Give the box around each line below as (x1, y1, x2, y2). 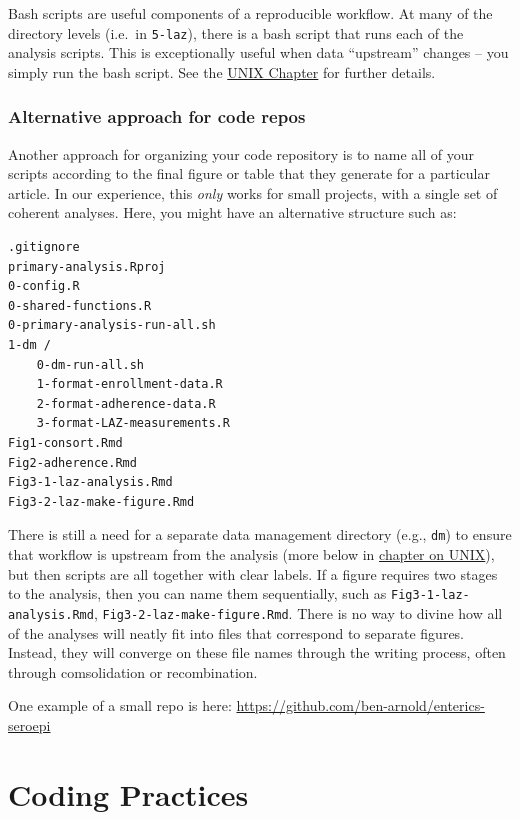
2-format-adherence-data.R (36, 396, 216, 411)
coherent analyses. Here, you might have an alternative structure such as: (8, 202, 457, 223)
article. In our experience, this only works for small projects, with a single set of (8, 182, 498, 203)
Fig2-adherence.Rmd (8, 455, 137, 470)
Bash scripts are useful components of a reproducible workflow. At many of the (8, 3, 493, 23)
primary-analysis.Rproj (8, 259, 166, 274)
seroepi (8, 714, 51, 735)
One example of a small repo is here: (8, 695, 232, 716)
